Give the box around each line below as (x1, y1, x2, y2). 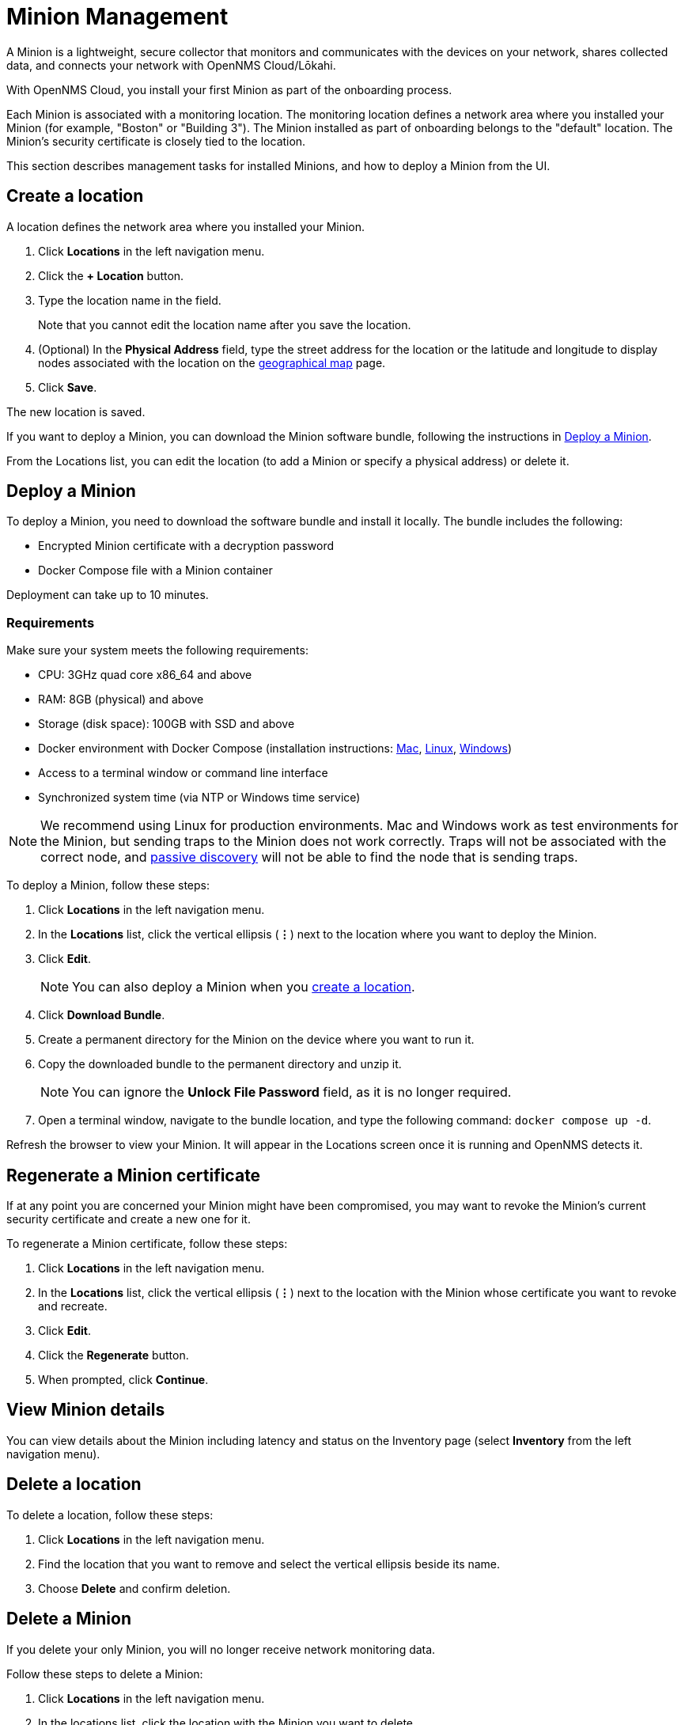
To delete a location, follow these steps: (6, 1507, 214, 1522)
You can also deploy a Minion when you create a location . (72, 979, 415, 995)
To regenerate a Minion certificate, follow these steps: (6, 1237, 288, 1251)
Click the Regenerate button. (38, 1348, 189, 1363)
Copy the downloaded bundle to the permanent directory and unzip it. (38, 1057, 402, 1071)
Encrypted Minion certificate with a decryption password (38, 539, 335, 553)
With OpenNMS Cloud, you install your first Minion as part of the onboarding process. (6, 82, 452, 97)
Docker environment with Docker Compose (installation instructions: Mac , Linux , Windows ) (38, 741, 513, 756)
